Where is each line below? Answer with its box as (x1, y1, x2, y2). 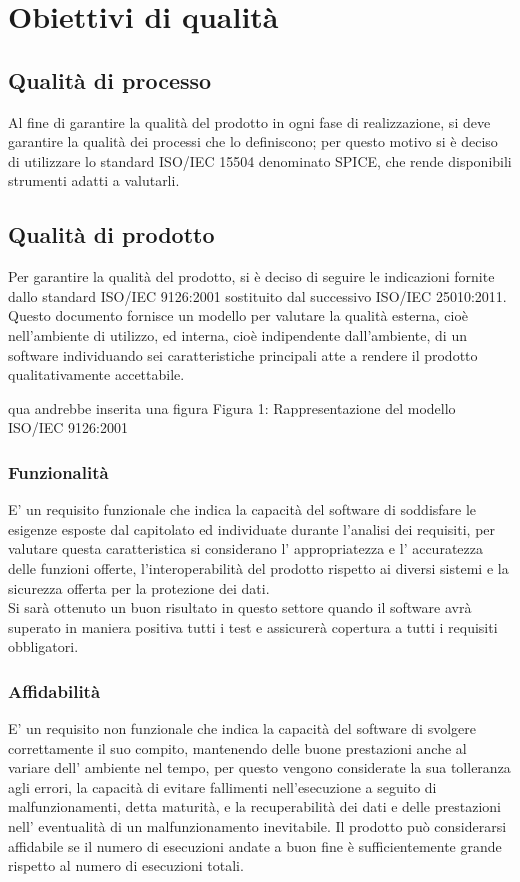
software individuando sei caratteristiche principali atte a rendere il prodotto (8, 344, 478, 365)
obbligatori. (8, 636, 79, 657)
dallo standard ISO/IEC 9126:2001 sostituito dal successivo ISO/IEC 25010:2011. (8, 285, 507, 306)
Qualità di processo (8, 64, 212, 95)
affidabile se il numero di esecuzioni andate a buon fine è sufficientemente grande (8, 835, 502, 856)
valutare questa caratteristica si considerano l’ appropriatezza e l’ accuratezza (8, 538, 483, 559)
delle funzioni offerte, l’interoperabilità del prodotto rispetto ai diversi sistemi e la (8, 557, 509, 578)
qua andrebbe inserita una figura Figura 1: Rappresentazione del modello (8, 397, 456, 418)
